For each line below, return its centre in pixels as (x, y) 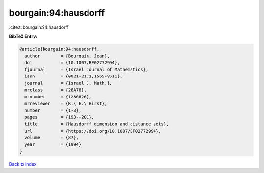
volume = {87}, (52, 138)
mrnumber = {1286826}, (58, 97)
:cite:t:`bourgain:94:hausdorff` (39, 27)
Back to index (23, 164)
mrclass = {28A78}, (55, 90)
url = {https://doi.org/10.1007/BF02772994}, (93, 131)
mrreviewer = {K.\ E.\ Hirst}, (66, 104)
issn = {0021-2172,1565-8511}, (74, 76)
